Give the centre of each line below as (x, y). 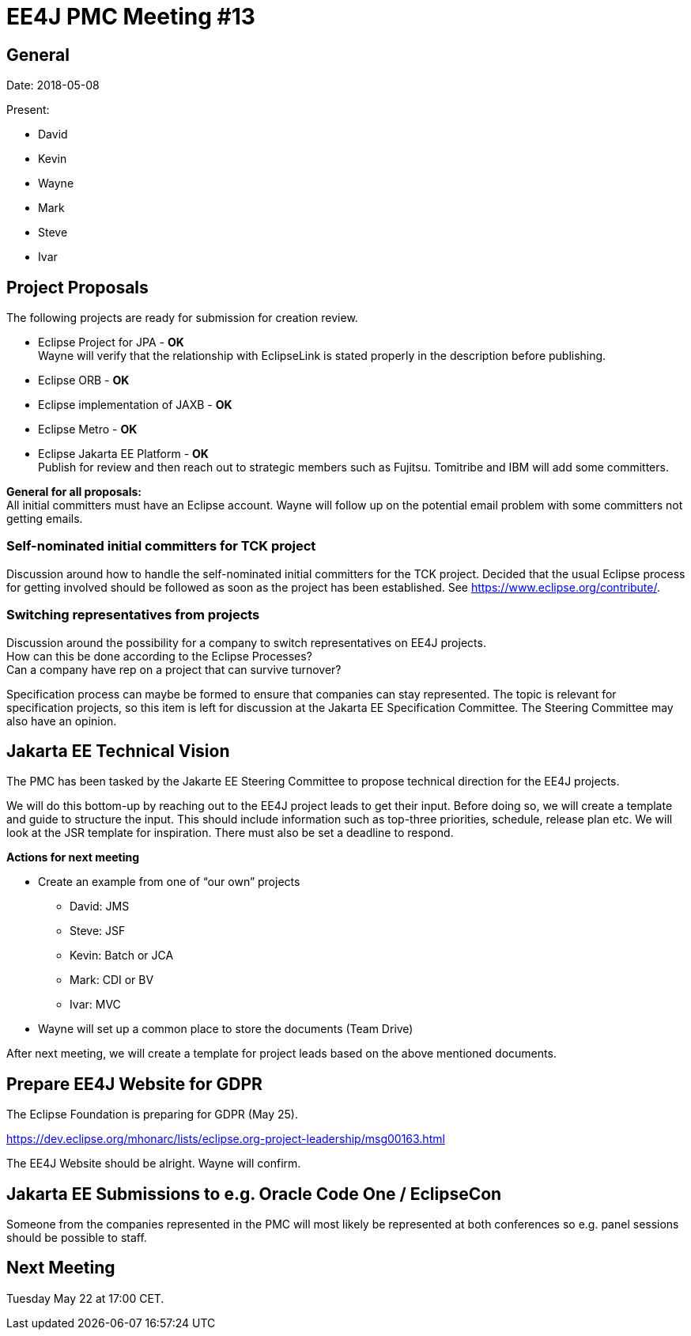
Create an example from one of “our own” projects (169, 882)
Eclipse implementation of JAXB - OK (135, 405)
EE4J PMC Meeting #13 (131, 17)
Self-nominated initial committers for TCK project (161, 546)
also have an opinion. (62, 721)
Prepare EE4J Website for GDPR (134, 1084)
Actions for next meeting (73, 857)
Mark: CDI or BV (112, 980)
